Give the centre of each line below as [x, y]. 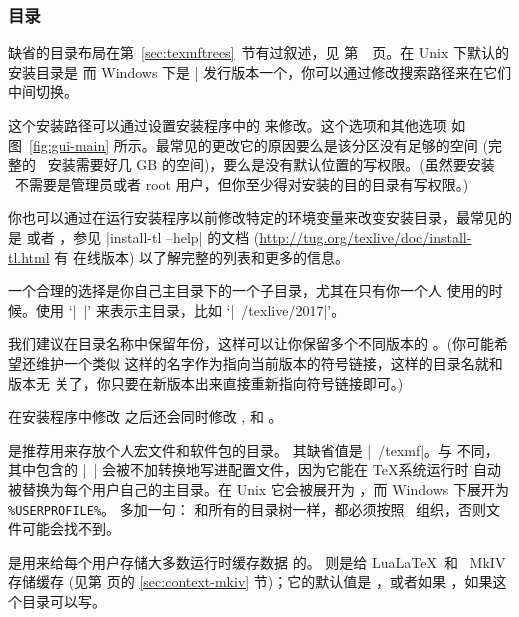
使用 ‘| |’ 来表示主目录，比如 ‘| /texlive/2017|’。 [190, 309]
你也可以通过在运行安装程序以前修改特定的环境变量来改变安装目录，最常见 [253, 217]
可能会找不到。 [70, 528]
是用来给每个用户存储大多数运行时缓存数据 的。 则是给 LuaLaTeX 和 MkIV [257, 561]
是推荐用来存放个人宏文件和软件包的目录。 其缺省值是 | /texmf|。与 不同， [253, 449]
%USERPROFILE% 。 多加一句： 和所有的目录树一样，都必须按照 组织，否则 [247, 508]
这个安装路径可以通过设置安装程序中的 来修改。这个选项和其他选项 [227, 125]
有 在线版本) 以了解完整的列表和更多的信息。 [202, 256]
